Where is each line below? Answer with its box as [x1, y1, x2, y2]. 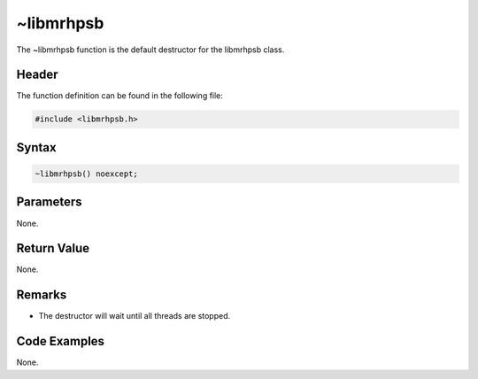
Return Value [16, 241, 90, 256]
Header [16, 67, 58, 82]
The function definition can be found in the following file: [16, 90, 223, 101]
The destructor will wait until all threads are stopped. [38, 311, 231, 321]
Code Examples [16, 334, 105, 349]
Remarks [16, 288, 67, 303]
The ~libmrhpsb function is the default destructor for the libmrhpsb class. [16, 44, 285, 55]
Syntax [16, 140, 57, 155]
